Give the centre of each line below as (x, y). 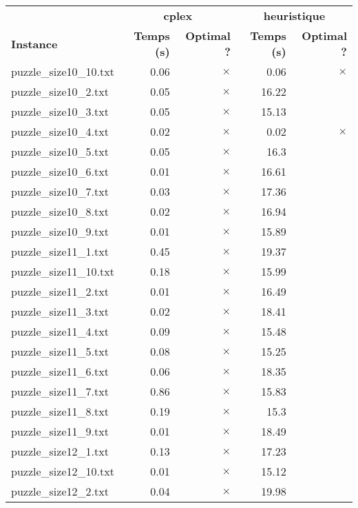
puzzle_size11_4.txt (60, 331)
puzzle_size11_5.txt (60, 351)
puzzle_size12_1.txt (60, 451)
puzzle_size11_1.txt (60, 251)
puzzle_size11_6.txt (60, 371)
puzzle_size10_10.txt (63, 71)
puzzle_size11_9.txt (60, 431)
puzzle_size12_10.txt (63, 471)
